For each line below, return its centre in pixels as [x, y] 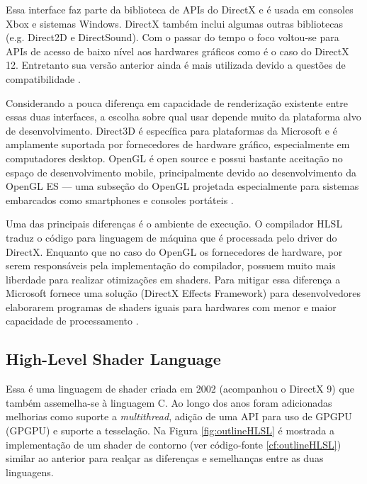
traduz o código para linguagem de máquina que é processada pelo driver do [171, 237]
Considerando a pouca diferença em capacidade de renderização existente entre [177, 102]
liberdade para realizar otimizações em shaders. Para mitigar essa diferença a [173, 279]
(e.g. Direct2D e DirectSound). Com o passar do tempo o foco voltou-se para [173, 37]
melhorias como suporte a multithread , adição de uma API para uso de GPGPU [179, 416]
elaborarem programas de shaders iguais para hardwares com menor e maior [171, 306]
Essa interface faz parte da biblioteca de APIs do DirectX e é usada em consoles [180, 9]
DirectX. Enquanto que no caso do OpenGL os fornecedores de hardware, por [174, 251]
